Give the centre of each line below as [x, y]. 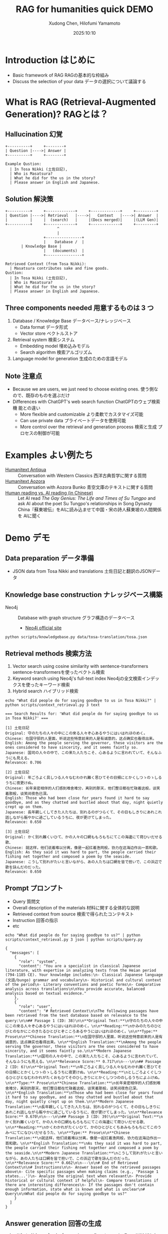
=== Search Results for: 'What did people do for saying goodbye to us [82, 714]
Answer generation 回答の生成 [53, 1223]
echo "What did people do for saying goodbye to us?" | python [73, 935]
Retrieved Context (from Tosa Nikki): [46, 264]
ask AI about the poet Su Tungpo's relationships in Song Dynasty [85, 504]
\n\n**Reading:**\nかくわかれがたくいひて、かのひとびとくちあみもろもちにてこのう [83, 1127]
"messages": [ [24, 953]
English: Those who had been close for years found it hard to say [77, 798]
